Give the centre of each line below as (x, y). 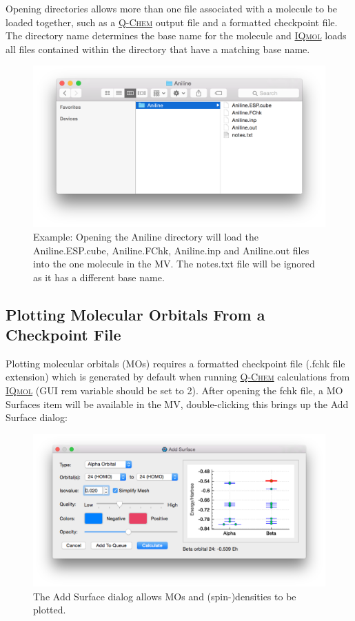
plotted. (50, 610)
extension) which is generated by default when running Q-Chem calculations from (178, 377)
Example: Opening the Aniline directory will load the (146, 236)
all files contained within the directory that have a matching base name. (158, 49)
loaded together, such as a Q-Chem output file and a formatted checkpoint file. (172, 22)
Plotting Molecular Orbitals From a (135, 314)
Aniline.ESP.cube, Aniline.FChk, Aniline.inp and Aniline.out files (171, 250)
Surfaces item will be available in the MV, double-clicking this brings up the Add (177, 404)
